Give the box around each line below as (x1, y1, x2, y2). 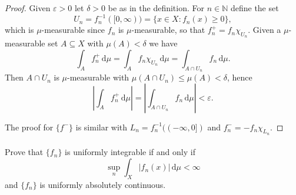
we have (149, 37, 178, 49)
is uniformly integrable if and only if (65, 146, 195, 158)
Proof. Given (5, 2, 51, 14)
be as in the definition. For (108, 2, 205, 14)
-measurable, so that (131, 23, 205, 36)
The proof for (5, 120, 54, 133)
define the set (230, 2, 279, 14)
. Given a (248, 23, 281, 36)
